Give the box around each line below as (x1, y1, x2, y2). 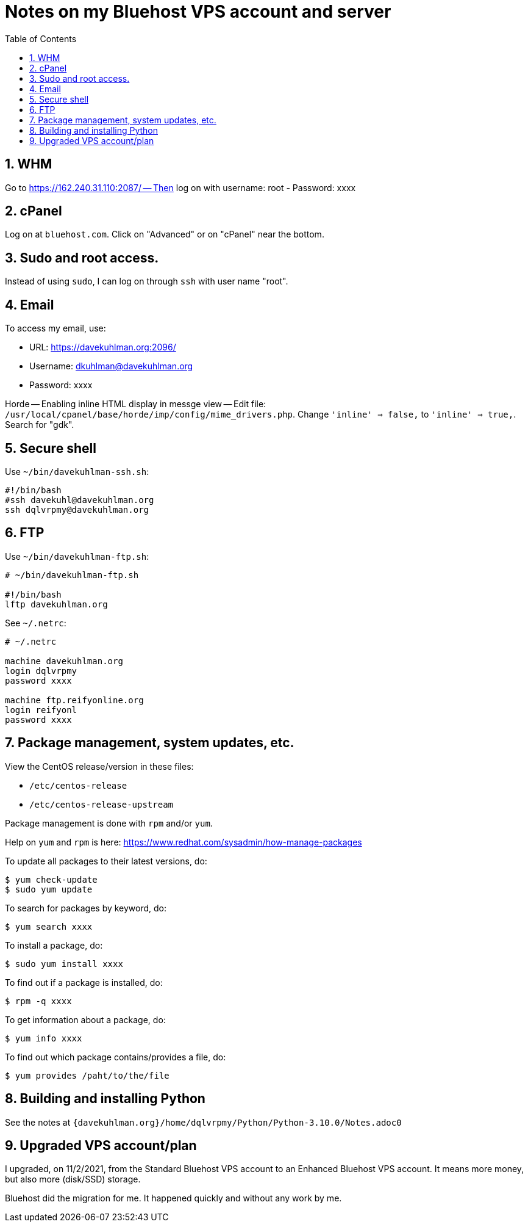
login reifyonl (5, 704, 77, 715)
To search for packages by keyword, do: (5, 902, 167, 913)
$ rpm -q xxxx (5, 996, 72, 1006)
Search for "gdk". (5, 419, 74, 430)
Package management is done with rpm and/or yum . (5, 817, 213, 828)
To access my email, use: (5, 323, 106, 334)
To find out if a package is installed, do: (5, 977, 163, 988)
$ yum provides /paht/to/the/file (5, 1070, 169, 1080)
